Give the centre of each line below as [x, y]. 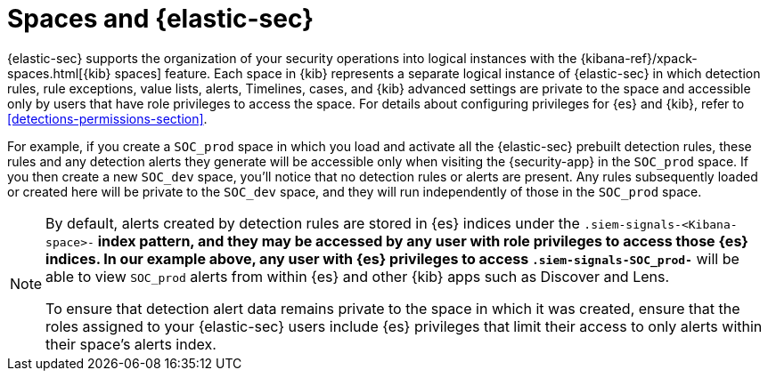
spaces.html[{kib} [59, 73]
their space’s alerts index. [131, 344]
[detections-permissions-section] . [107, 118]
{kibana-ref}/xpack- [639, 58]
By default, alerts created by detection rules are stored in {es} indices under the [313, 223]
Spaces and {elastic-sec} [161, 19]
